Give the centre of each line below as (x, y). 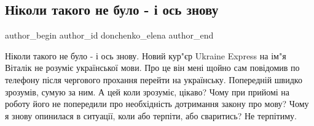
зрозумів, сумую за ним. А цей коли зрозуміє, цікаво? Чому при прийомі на (147, 91)
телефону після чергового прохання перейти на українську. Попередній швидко (154, 79)
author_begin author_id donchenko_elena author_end (109, 35)
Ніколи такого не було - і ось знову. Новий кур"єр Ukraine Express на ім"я (146, 55)
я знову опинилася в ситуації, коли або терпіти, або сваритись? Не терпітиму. (151, 115)
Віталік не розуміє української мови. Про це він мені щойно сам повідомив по (152, 68)
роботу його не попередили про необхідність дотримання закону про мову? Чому (157, 104)
